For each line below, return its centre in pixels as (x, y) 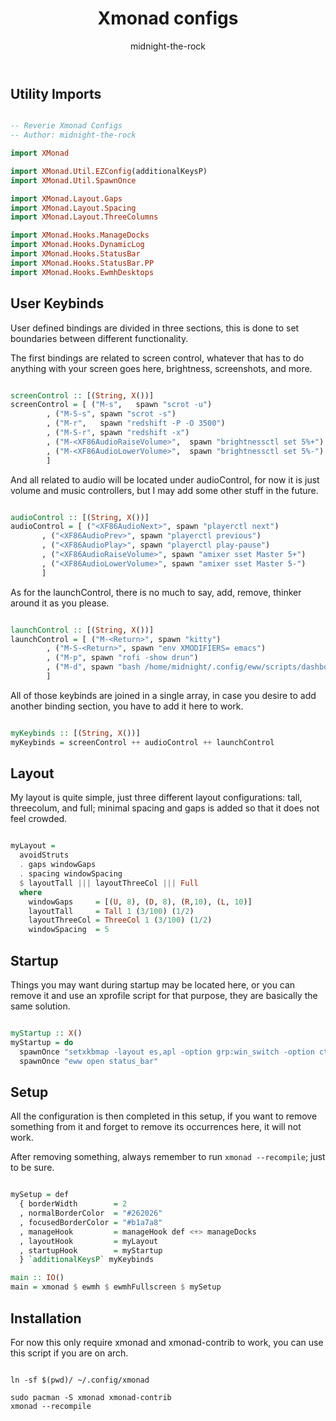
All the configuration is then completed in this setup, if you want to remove (164, 1116)
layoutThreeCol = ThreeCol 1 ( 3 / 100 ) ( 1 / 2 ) (120, 920)
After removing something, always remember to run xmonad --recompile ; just (168, 1157)
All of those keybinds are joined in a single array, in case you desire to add (163, 695)
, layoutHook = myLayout (89, 1241)
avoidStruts (44, 855)
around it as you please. (60, 603)
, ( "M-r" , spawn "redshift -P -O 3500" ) (136, 423)
